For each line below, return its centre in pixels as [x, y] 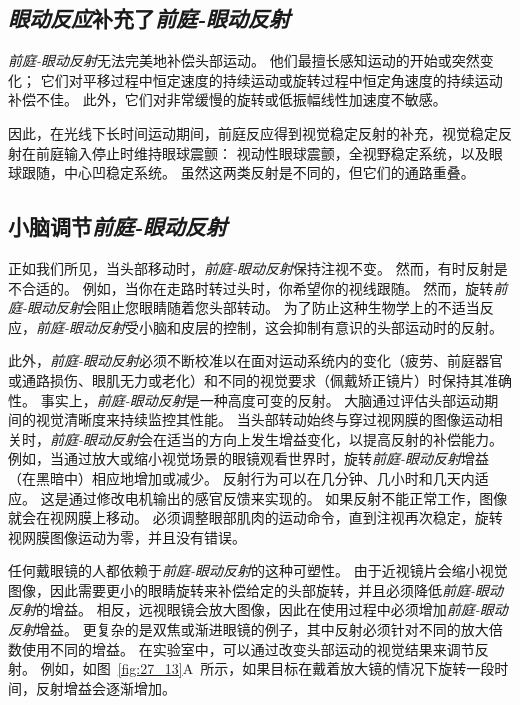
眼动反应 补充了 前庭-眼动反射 [149, 18]
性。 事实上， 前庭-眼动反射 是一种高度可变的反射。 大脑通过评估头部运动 [246, 399]
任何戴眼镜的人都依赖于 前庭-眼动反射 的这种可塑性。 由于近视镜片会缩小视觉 [258, 570]
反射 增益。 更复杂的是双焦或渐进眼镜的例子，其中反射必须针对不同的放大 [248, 629]
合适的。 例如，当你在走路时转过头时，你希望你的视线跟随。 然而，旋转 [257, 287]
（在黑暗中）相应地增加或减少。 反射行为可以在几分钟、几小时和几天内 [241, 477]
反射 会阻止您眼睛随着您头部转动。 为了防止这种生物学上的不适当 [267, 307]
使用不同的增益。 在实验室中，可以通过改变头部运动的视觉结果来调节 [248, 648]
